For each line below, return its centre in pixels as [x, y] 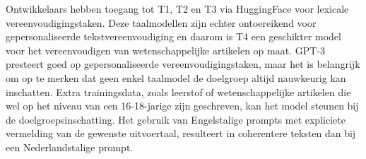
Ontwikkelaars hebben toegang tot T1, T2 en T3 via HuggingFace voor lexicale [177, 8]
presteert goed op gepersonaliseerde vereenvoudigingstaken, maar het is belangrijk [183, 64]
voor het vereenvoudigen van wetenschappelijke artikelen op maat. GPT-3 [165, 50]
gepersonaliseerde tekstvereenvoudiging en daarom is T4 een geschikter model [173, 36]
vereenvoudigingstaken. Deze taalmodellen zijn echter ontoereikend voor [161, 22]
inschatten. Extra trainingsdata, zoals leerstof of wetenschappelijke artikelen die [178, 92]
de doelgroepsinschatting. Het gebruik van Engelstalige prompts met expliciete [176, 119]
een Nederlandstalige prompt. [70, 147]
